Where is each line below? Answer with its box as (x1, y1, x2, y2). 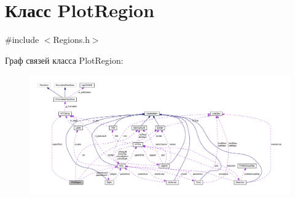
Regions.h (53, 33, 90, 46)
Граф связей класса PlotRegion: (5, 53, 124, 66)
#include (5, 33, 39, 46)
